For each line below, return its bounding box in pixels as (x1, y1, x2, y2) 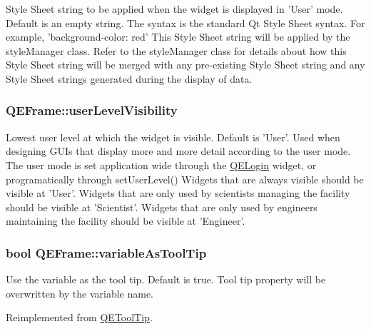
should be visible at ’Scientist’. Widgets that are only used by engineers (6, 199, 317, 214)
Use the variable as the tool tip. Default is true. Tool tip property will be (6, 272, 326, 287)
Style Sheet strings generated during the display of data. (6, 71, 253, 86)
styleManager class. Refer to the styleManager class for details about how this (6, 43, 347, 58)
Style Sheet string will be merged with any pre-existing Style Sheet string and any (6, 57, 365, 72)
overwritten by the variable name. (6, 285, 154, 300)
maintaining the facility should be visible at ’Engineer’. (6, 213, 245, 228)
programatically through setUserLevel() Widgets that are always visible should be (6, 171, 364, 186)
